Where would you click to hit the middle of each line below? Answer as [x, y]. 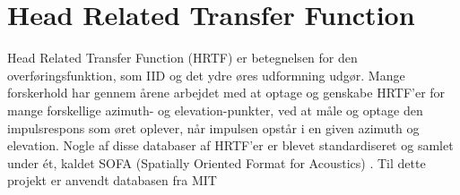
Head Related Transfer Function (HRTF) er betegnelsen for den [182, 58]
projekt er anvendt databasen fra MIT [112, 180]
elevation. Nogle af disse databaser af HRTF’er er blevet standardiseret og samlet [230, 145]
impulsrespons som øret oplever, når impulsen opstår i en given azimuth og [213, 127]
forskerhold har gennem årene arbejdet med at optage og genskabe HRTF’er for [226, 93]
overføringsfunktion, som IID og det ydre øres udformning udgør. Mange [206, 75]
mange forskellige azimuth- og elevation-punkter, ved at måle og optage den [215, 110]
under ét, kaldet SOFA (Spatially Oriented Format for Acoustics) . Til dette [217, 162]
